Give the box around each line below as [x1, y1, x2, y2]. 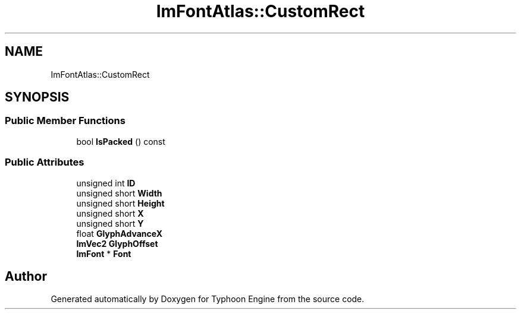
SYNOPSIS [5, 90, 70, 105]
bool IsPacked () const [76, 136, 165, 147]
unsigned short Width [76, 188, 162, 198]
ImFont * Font [76, 248, 131, 259]
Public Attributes [5, 156, 84, 169]
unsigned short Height [76, 198, 165, 208]
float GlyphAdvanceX [76, 228, 163, 239]
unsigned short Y [76, 218, 144, 229]
